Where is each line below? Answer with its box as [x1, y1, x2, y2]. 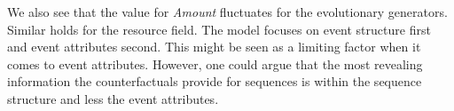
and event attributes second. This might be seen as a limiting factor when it [7, 37, 421, 56]
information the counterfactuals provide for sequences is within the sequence [7, 72, 422, 91]
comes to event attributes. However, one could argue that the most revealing [7, 54, 423, 73]
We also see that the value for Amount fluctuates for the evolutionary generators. [7, 3, 448, 20]
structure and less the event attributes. [7, 89, 219, 107]
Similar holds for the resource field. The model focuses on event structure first [7, 20, 431, 38]
